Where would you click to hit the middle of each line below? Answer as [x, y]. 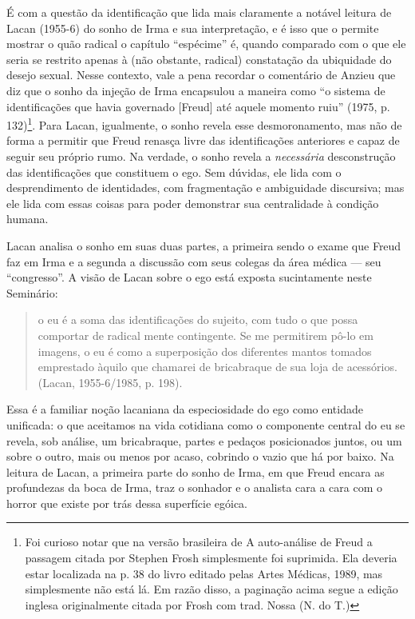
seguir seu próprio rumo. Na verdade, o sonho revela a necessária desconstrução [201, 156]
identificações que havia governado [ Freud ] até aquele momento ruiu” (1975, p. [198, 106]
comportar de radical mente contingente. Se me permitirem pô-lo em [206, 335]
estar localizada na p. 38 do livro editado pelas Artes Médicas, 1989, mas [204, 573]
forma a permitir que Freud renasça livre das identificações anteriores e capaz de [203, 140]
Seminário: [32, 292]
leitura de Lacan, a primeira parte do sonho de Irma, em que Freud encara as [196, 471]
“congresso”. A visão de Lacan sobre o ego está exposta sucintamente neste [189, 277]
